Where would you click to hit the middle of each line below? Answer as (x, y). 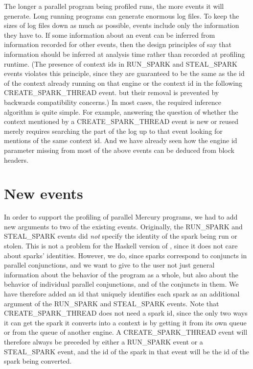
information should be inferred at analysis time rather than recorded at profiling (125, 54)
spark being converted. (38, 361)
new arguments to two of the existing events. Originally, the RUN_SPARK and (123, 226)
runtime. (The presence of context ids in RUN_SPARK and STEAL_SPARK (121, 63)
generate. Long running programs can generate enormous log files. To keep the (122, 15)
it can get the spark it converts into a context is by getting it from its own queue (125, 322)
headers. (16, 160)
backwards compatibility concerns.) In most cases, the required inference (113, 102)
